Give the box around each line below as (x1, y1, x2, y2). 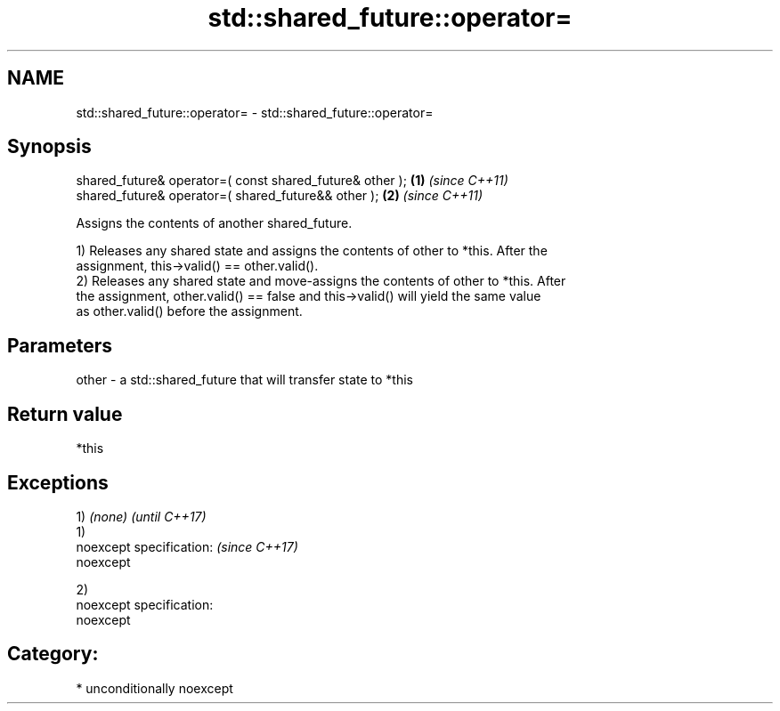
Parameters (7, 334, 112, 357)
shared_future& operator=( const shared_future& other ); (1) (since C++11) (76, 173, 508, 189)
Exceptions (7, 471, 109, 494)
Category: (7, 642, 99, 666)
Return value (7, 402, 123, 425)
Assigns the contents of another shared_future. (76, 215, 353, 231)
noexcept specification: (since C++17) (76, 538, 298, 554)
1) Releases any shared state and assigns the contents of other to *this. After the (76, 243, 548, 259)
